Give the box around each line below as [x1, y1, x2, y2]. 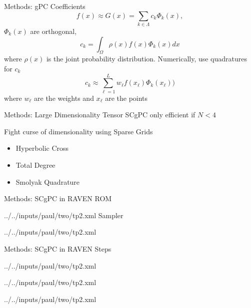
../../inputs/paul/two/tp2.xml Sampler [4, 210, 123, 220]
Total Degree [15, 160, 55, 170]
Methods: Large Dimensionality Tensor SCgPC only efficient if [4, 109, 195, 120]
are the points [105, 92, 148, 103]
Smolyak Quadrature [15, 176, 80, 187]
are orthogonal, [30, 25, 77, 36]
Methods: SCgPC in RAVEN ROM [4, 193, 112, 204]
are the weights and [34, 92, 94, 103]
